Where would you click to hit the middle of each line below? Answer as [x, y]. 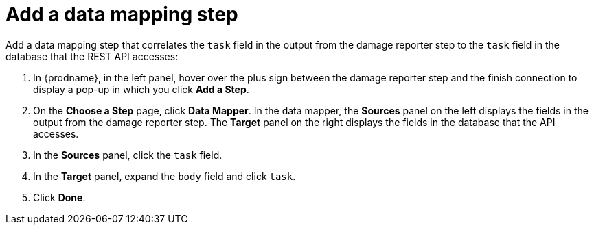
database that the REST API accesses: [92, 56]
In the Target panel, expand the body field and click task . [164, 176]
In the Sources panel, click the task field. [128, 155]
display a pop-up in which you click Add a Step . [141, 89]
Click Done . [59, 197]
